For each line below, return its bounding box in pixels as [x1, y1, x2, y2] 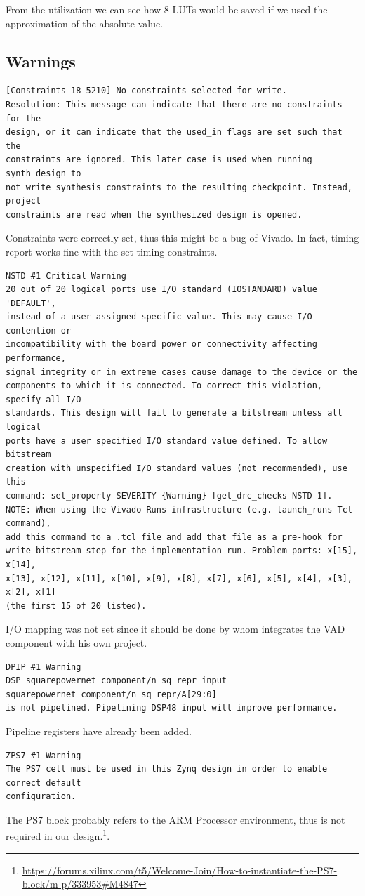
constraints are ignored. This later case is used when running [6, 154, 312, 165]
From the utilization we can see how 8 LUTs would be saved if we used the [6, 2, 328, 16]
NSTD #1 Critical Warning [6, 270, 126, 281]
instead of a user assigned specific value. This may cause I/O [6, 312, 312, 322]
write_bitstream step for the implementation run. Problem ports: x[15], [6, 546, 358, 556]
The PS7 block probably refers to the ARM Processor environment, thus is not [6, 812, 345, 826]
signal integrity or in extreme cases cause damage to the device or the [6, 367, 358, 377]
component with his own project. [6, 635, 147, 650]
